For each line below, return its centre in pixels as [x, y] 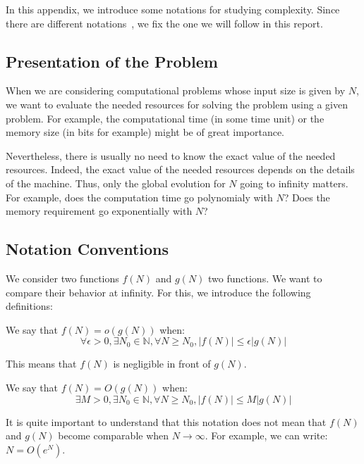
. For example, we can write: [266, 435]
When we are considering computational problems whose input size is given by [176, 90]
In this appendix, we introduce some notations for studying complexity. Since [173, 9]
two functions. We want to [265, 278]
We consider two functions [62, 278]
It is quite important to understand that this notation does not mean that [166, 421]
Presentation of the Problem [112, 61]
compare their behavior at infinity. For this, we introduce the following [158, 292]
